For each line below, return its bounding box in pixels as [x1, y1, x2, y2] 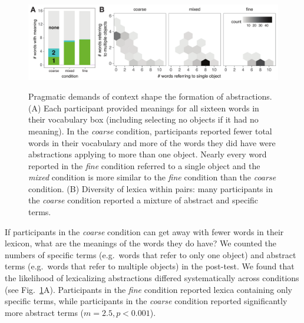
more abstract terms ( [5, 306, 84, 318]
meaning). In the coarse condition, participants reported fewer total [28, 124, 272, 137]
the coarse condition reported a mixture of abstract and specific [28, 194, 259, 206]
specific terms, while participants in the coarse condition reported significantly [5, 295, 288, 307]
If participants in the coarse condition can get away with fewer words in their [5, 225, 284, 238]
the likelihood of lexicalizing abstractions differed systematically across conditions [5, 272, 299, 284]
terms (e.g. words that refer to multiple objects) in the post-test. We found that [5, 260, 295, 272]
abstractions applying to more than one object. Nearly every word [28, 148, 267, 160]
